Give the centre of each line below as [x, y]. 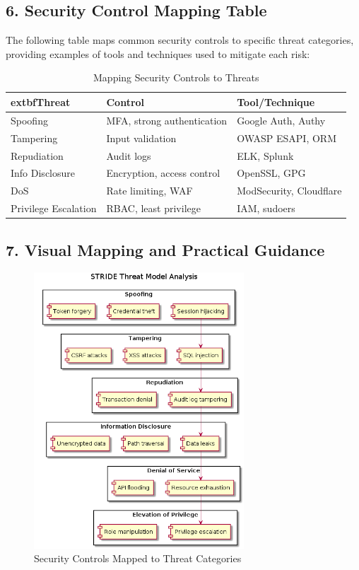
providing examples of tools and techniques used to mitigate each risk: [158, 53]
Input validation [141, 138]
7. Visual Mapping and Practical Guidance [165, 249]
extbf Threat [41, 101]
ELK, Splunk [265, 155]
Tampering [34, 138]
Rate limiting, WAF [149, 191]
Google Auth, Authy [281, 120]
